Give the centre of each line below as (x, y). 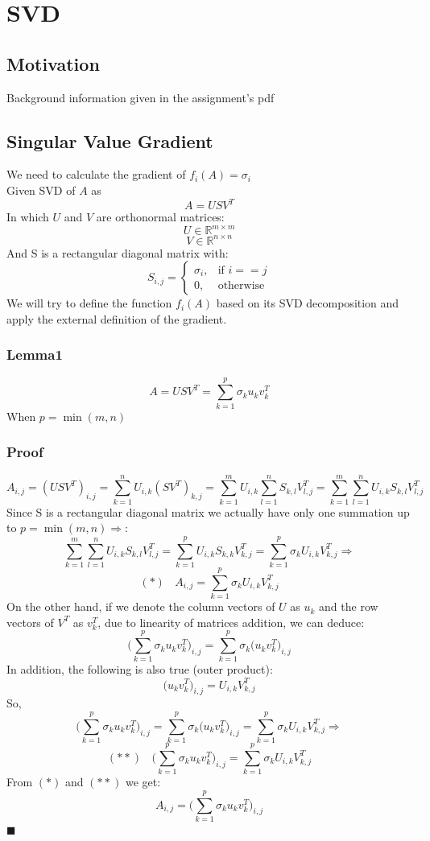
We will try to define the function (89, 303)
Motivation (53, 63)
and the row (349, 606)
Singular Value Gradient (110, 140)
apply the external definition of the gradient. (117, 318)
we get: (143, 782)
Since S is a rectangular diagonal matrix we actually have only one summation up (208, 511)
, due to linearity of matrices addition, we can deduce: (231, 622)
